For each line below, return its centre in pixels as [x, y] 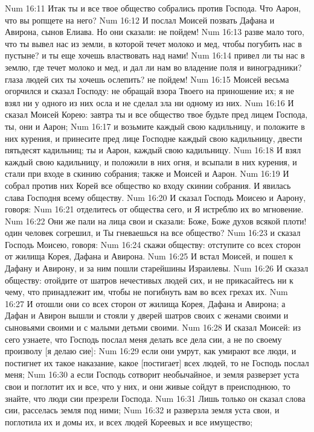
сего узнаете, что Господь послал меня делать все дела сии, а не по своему [143, 339]
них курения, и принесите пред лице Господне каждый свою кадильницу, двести [154, 138]
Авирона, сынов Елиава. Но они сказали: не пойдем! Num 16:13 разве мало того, [155, 32]
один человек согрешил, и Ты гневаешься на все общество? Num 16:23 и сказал [153, 233]
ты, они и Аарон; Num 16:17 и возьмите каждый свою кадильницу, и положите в [155, 126]
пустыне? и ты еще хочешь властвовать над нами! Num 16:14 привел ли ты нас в [155, 55]
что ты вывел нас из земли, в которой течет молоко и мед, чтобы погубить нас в [153, 43]
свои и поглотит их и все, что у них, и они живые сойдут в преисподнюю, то [148, 386]
